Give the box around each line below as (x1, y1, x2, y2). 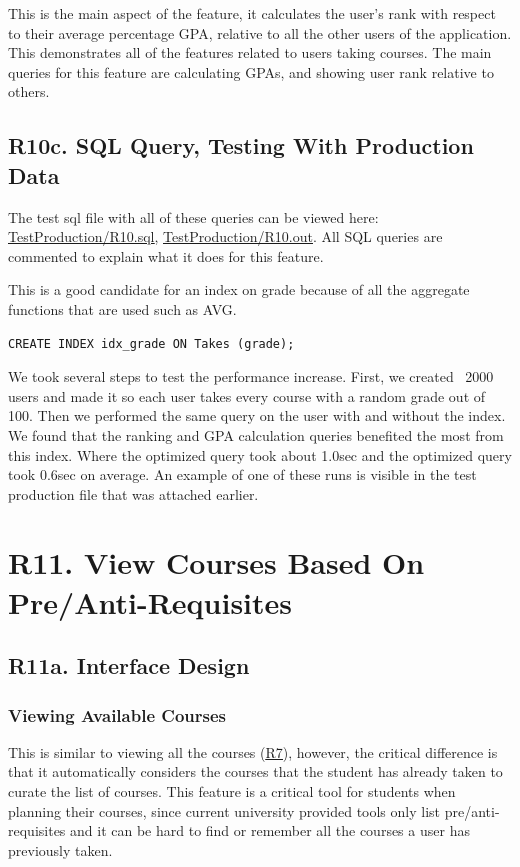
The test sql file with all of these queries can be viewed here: (8, 206, 379, 227)
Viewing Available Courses (8, 702, 226, 727)
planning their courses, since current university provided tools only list (8, 800, 441, 821)
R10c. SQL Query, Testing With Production (8, 130, 474, 161)
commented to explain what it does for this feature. (8, 245, 324, 266)
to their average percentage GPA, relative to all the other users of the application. (8, 22, 512, 43)
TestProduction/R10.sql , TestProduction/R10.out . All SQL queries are (8, 226, 443, 247)
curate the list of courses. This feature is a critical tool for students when (8, 781, 456, 802)
